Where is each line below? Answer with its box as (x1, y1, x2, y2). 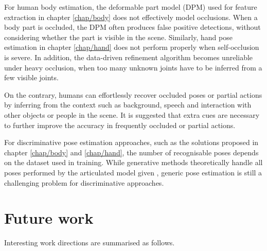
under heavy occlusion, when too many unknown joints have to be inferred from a (4, 62, 262, 73)
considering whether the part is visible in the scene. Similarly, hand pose (4, 31, 233, 42)
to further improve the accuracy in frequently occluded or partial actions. (4, 119, 236, 130)
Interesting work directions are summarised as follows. (4, 237, 175, 248)
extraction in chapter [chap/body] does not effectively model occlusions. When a (4, 11, 258, 22)
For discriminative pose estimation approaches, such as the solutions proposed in (4, 137, 259, 148)
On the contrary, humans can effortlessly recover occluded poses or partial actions (4, 89, 262, 100)
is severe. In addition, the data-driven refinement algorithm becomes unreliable (4, 51, 253, 62)
